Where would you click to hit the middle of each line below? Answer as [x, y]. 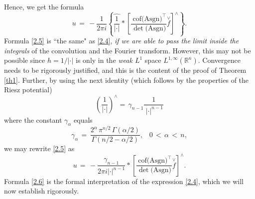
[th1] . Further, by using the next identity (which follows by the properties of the [127, 80]
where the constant [33, 119]
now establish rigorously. [42, 191]
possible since [25, 60]
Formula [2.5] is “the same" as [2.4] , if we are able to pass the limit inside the [122, 41]
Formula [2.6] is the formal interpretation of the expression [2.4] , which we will [124, 181]
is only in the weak [104, 60]
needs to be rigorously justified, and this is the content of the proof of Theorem [125, 70]
